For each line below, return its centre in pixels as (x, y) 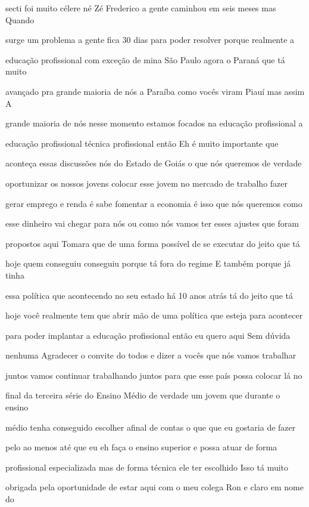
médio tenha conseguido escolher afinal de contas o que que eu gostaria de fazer (151, 427)
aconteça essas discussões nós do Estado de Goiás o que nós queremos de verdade (154, 163)
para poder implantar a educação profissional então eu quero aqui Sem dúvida (148, 335)
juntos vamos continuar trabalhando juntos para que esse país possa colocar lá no (154, 375)
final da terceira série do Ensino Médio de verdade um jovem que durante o (143, 395)
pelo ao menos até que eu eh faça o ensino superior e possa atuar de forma (141, 447)
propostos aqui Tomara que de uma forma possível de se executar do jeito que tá (153, 243)
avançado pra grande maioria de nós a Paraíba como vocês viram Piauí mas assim (155, 91)
